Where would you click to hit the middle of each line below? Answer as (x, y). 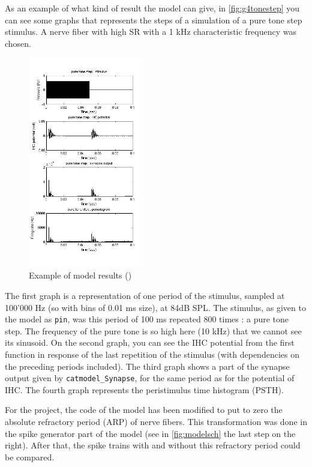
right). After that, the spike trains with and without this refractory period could (153, 445)
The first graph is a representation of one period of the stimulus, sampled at (145, 295)
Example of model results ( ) (80, 275)
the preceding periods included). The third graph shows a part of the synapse (147, 366)
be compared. (30, 456)
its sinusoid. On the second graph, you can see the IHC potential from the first (150, 342)
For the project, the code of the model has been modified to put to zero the (144, 410)
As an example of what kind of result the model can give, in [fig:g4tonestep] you (152, 8)
